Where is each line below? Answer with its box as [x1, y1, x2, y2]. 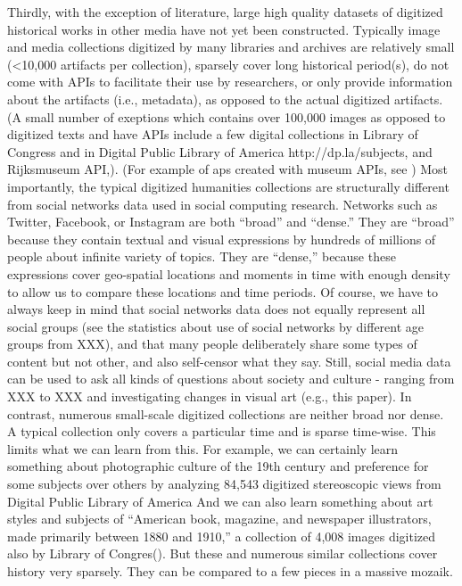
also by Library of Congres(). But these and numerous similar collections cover [7, 544, 438, 563]
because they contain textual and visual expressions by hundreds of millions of [7, 229, 436, 248]
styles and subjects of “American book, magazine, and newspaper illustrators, [7, 509, 432, 528]
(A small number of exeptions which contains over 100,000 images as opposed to [7, 107, 446, 126]
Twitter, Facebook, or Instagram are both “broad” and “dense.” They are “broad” [7, 212, 455, 231]
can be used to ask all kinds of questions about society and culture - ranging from [7, 369, 455, 388]
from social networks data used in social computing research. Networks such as [7, 194, 438, 213]
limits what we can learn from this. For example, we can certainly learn [7, 439, 399, 458]
